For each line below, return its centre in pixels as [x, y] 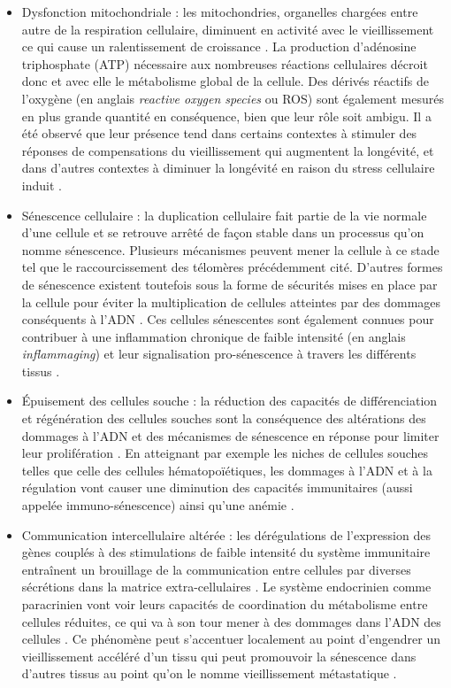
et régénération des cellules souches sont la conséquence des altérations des [224, 418]
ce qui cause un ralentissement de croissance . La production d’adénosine [219, 46]
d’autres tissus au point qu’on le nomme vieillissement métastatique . [209, 673]
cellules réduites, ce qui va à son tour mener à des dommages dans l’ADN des [231, 621]
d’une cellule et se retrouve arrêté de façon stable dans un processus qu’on [223, 232]
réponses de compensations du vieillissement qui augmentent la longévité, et [228, 150]
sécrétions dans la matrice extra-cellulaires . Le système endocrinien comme [226, 587]
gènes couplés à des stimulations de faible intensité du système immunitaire [226, 552]
